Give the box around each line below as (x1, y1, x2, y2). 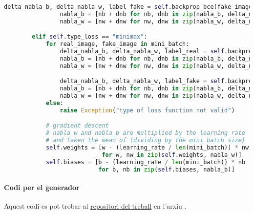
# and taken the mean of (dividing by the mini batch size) (45, 137, 245, 144)
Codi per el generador (4, 182, 80, 193)
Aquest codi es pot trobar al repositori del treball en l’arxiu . (4, 201, 187, 211)
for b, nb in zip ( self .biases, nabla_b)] (98, 166, 235, 173)
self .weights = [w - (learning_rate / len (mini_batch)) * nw (45, 144, 249, 151)
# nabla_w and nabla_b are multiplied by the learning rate (45, 129, 245, 137)
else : (45, 99, 63, 107)
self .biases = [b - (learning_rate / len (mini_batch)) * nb (45, 158, 246, 166)
